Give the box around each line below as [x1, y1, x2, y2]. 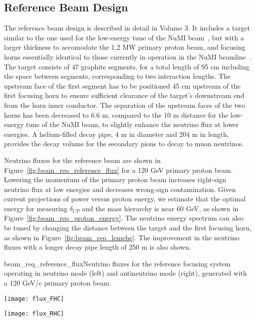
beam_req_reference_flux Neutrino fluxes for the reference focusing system [4, 258, 231, 268]
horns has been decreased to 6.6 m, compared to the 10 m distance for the [4, 109, 228, 120]
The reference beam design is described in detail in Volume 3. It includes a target [4, 23, 250, 33]
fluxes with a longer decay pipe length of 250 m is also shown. [4, 242, 191, 252]
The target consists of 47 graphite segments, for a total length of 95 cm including [4, 61, 250, 71]
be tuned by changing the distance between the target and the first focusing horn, [4, 223, 252, 233]
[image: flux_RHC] [4, 310, 64, 318]
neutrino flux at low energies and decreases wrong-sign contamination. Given [4, 184, 236, 194]
